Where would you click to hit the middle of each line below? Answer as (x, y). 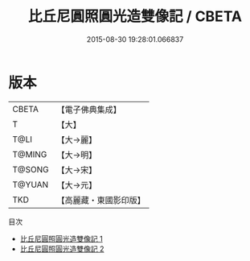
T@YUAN (31, 184)
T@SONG (31, 169)
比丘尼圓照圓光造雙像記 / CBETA (135, 17)
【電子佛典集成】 (89, 110)
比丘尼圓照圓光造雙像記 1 (61, 238)
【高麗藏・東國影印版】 (101, 200)
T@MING (30, 154)
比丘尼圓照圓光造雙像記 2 (62, 249)
